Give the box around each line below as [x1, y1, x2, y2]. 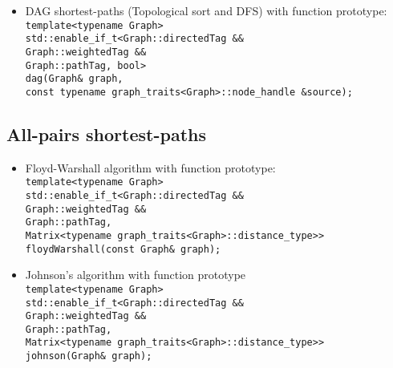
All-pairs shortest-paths [6, 121, 206, 146]
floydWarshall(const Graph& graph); [25, 243, 221, 255]
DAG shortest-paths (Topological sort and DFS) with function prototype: [25, 2, 387, 18]
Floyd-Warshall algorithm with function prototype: [25, 159, 276, 176]
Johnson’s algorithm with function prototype [25, 266, 246, 283]
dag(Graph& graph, [25, 73, 124, 85]
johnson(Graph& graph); [25, 350, 152, 362]
